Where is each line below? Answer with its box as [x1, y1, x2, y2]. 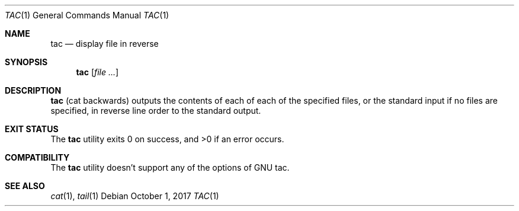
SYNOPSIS [5, 57, 48, 67]
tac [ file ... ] [76, 67, 119, 77]
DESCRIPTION [5, 85, 62, 95]
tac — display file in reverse [50, 39, 159, 49]
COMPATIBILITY [5, 152, 70, 162]
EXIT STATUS [5, 124, 59, 134]
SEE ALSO [5, 181, 45, 191]
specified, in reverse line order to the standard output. [50, 105, 261, 116]
